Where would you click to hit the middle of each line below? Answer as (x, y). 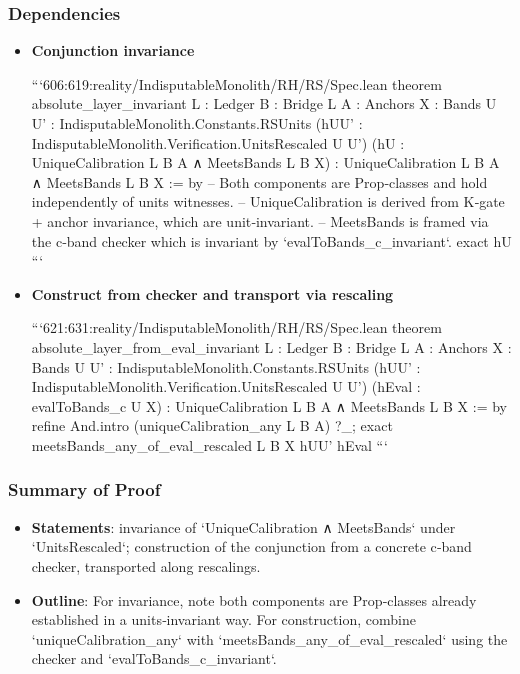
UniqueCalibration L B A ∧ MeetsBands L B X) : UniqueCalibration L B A (265, 162)
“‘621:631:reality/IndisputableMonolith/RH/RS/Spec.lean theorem (236, 327)
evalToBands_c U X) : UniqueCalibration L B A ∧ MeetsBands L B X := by (269, 405)
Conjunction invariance (113, 50)
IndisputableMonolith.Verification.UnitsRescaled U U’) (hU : (218, 142)
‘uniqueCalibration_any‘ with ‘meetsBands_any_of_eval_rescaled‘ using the (269, 638)
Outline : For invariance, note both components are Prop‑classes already (254, 599)
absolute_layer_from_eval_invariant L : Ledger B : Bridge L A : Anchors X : (271, 346)
